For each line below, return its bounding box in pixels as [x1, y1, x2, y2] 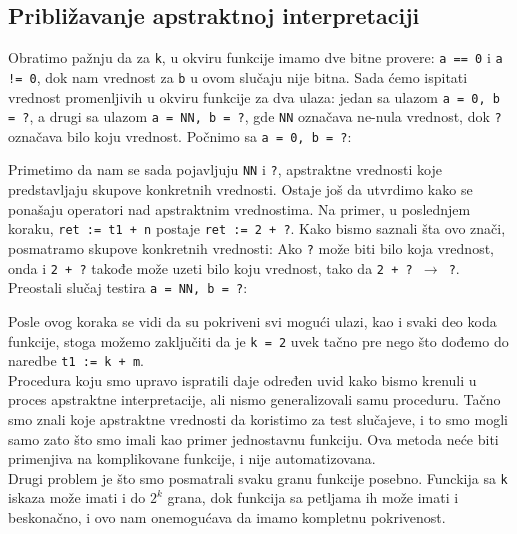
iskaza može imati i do [8, 487, 146, 508]
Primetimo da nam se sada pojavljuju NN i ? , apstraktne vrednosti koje [8, 159, 442, 180]
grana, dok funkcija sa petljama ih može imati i [167, 487, 459, 508]
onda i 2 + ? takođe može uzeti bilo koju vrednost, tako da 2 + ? [8, 257, 413, 278]
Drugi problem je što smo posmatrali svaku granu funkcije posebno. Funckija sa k [8, 467, 508, 488]
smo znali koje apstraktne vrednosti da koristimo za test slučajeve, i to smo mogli [8, 409, 508, 430]
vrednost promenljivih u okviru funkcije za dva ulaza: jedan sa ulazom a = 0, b [8, 86, 500, 107]
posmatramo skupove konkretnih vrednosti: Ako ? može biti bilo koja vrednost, [8, 237, 495, 258]
